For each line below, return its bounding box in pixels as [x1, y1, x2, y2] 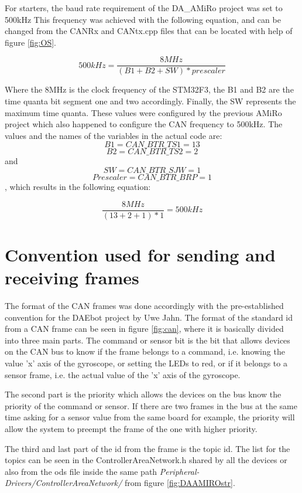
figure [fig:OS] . [5, 36, 56, 48]
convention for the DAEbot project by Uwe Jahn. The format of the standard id [5, 311, 293, 323]
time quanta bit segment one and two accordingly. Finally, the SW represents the [5, 95, 296, 107]
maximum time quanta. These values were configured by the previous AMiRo [5, 106, 282, 118]
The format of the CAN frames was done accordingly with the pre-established [5, 299, 284, 311]
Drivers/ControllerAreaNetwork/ [5, 477, 122, 489]
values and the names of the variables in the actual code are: [5, 129, 222, 141]
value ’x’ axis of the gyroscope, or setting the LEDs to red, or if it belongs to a [5, 356, 287, 369]
